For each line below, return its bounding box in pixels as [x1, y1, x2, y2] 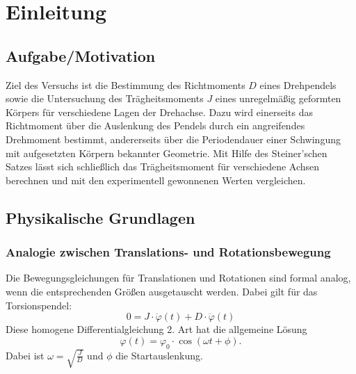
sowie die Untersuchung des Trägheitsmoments [6, 91, 204, 106]
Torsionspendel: [6, 298, 72, 312]
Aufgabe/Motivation [6, 44, 156, 66]
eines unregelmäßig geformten [215, 91, 341, 106]
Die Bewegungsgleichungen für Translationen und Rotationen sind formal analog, [6, 270, 351, 285]
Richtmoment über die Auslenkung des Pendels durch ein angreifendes [6, 118, 305, 133]
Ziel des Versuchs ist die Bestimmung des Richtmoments [6, 77, 245, 92]
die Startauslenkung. [115, 348, 203, 362]
